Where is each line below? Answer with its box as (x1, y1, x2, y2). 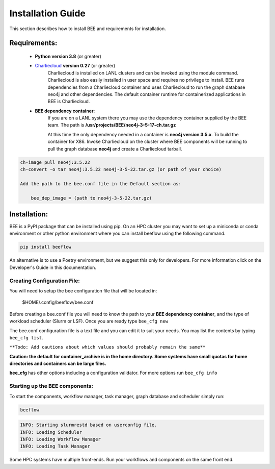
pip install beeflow (20, 244, 71, 250)
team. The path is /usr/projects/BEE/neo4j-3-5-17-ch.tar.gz (47, 122, 176, 128)
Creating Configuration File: (9, 277, 80, 284)
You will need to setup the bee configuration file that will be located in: (9, 287, 157, 293)
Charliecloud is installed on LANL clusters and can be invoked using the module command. (47, 69, 239, 76)
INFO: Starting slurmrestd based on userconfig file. (20, 422, 157, 428)
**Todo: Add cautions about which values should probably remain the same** (9, 344, 206, 350)
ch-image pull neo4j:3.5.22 (20, 159, 90, 165)
